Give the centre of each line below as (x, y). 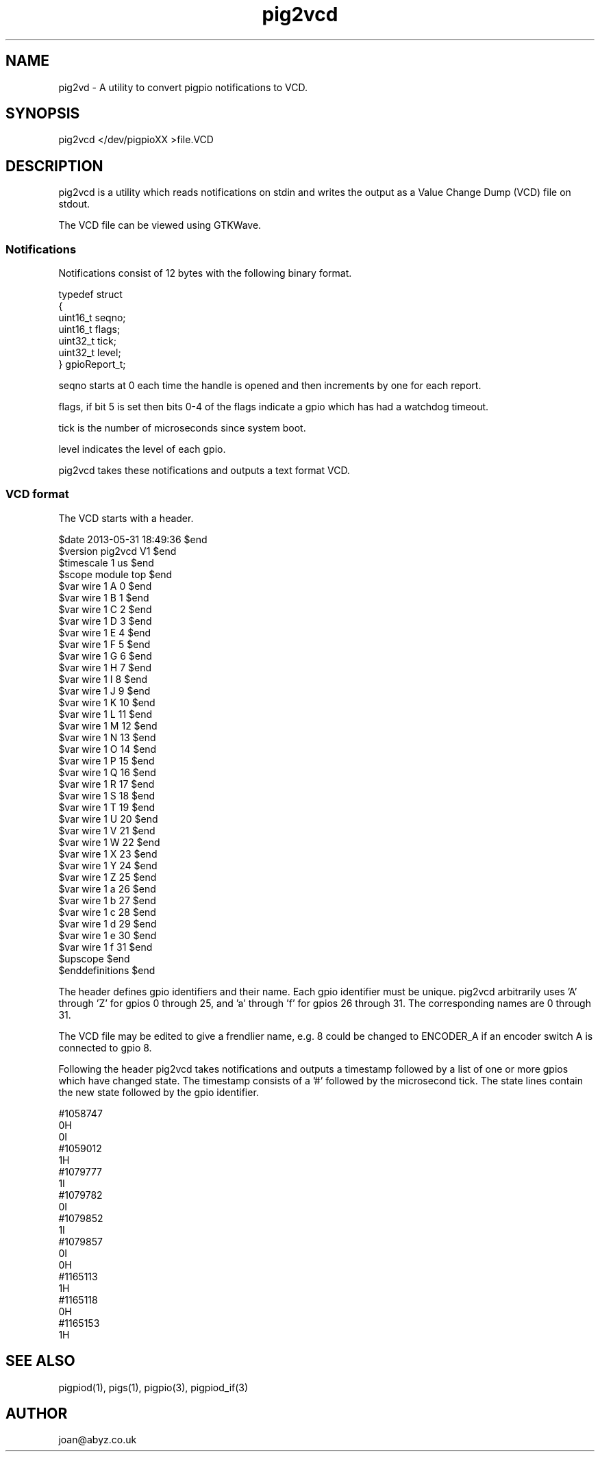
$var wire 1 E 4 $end (105, 632)
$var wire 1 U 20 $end (108, 819)
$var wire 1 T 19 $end (107, 807)
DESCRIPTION (54, 166)
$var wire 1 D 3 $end (105, 621)
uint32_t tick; (87, 341)
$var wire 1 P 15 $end (107, 760)
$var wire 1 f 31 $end (105, 947)
